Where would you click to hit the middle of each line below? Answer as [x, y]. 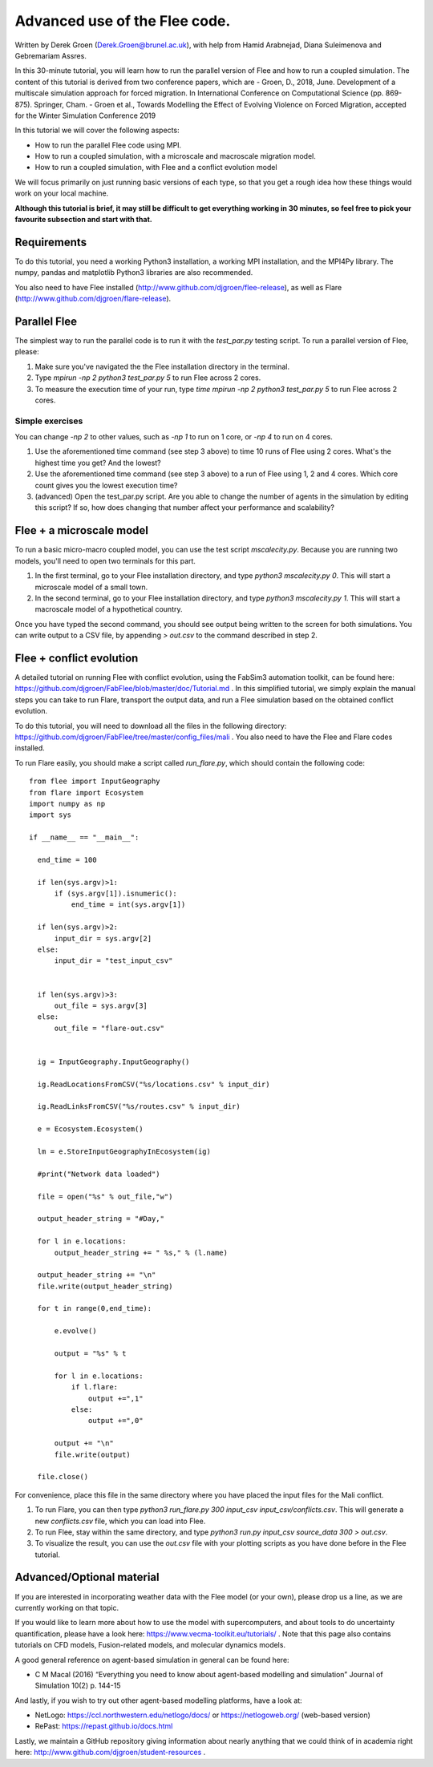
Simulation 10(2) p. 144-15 [78, 1686]
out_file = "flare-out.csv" [109, 1028]
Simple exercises [49, 421]
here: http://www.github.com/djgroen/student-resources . [110, 1753]
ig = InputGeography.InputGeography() [113, 1061]
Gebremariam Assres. [51, 55]
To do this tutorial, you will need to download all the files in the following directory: [151, 726]
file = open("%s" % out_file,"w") [105, 1196]
